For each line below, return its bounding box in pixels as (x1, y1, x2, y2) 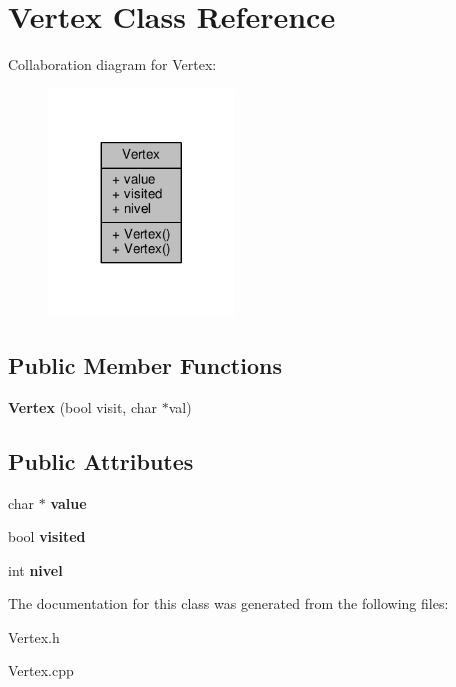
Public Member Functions (8, 349, 282, 380)
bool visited (8, 526, 86, 547)
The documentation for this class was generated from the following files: (8, 593, 449, 614)
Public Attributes (8, 445, 194, 476)
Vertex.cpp (8, 660, 74, 681)
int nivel (8, 559, 63, 580)
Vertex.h (8, 626, 60, 647)
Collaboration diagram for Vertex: (8, 54, 217, 75)
